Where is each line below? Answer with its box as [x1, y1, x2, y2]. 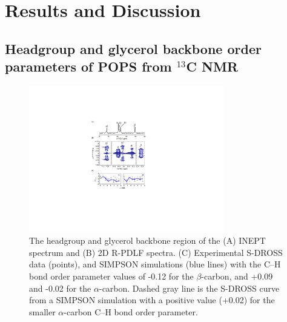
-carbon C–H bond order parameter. [64, 305, 198, 318]
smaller [29, 305, 56, 318]
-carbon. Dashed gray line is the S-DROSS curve [99, 281, 280, 294]
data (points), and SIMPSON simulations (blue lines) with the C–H [29, 258, 281, 270]
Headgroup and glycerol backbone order [5, 39, 262, 58]
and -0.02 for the [29, 281, 91, 294]
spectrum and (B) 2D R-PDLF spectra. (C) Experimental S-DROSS [29, 246, 283, 258]
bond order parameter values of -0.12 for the [29, 269, 194, 282]
